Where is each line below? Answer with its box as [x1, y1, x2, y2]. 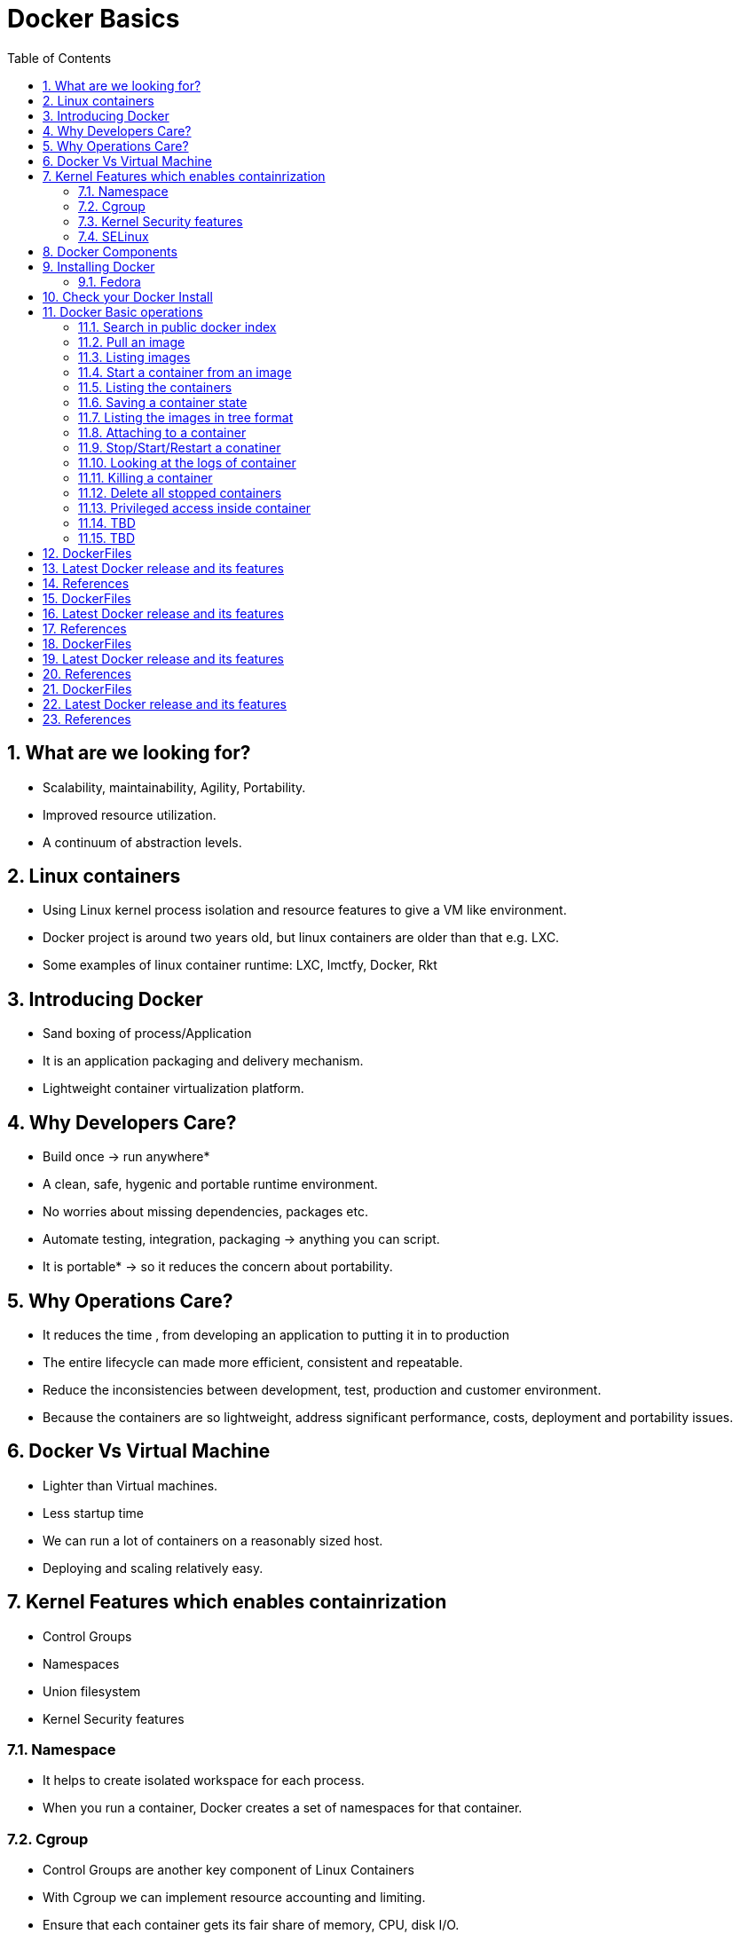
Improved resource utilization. [43, 806, 216, 822]
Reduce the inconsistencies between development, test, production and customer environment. [43, 1381, 602, 1397]
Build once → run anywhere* [43, 1149, 210, 1165]
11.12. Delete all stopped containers [78, 484, 282, 500]
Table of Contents [7, 50, 112, 66]
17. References [43, 620, 127, 636]
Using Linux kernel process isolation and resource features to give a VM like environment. [43, 902, 567, 918]
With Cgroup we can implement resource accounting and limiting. [43, 1890, 426, 1906]
